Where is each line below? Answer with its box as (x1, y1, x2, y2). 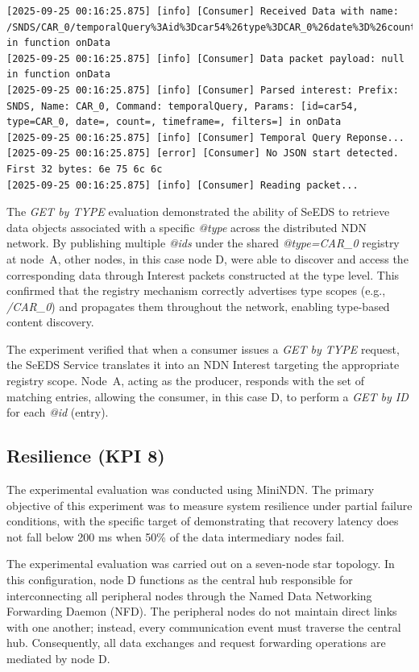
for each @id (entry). (6, 404, 109, 421)
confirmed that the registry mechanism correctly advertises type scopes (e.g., (6, 282, 386, 299)
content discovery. (6, 313, 94, 330)
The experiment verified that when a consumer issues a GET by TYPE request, (6, 340, 400, 357)
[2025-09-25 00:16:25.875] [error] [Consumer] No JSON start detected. (6, 147, 399, 160)
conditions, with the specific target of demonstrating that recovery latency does (6, 512, 399, 529)
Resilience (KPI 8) (6, 443, 165, 468)
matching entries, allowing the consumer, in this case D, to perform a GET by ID (6, 388, 409, 404)
